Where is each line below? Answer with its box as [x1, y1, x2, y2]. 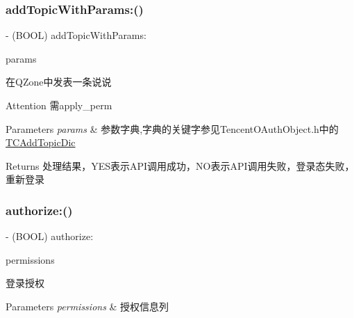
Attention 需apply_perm [6, 98, 112, 112]
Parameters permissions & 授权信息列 [6, 299, 169, 313]
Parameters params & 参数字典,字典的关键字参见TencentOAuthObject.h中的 [6, 121, 339, 136]
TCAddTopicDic [6, 135, 76, 150]
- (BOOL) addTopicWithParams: [6, 28, 146, 42]
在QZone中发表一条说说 [6, 74, 112, 89]
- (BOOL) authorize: [6, 229, 94, 244]
